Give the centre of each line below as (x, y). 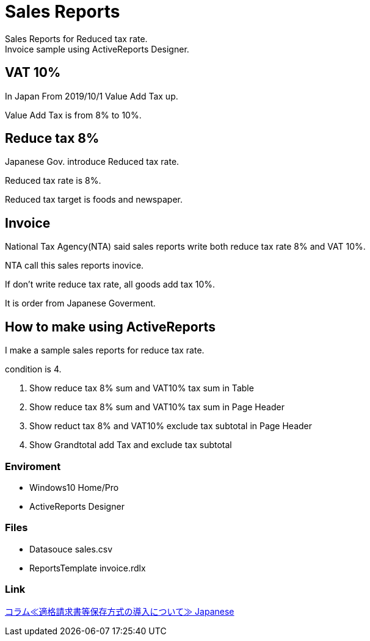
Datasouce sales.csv (71, 549)
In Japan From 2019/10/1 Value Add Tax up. (92, 96)
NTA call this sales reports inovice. (74, 266)
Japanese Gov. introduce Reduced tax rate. (92, 162)
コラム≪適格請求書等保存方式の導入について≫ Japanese (120, 612)
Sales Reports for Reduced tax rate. (76, 38)
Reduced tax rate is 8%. (53, 181)
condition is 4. (33, 369)
